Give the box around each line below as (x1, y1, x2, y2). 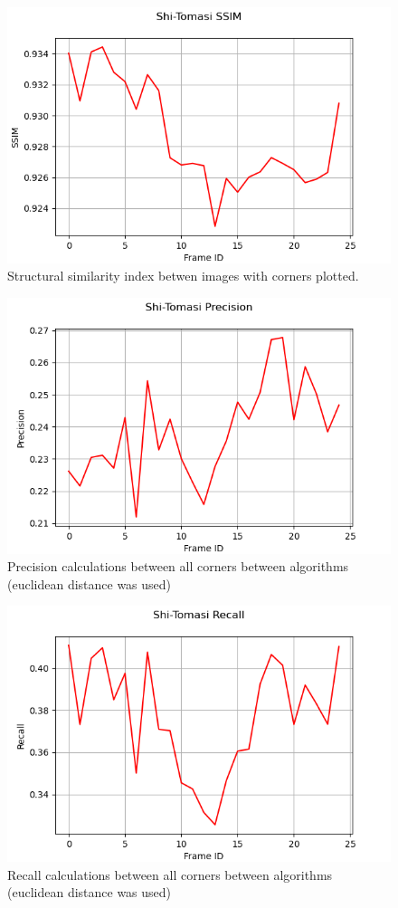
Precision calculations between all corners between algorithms (7, 557, 349, 576)
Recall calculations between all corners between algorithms (7, 865, 333, 884)
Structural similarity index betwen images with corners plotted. (7, 266, 359, 285)
